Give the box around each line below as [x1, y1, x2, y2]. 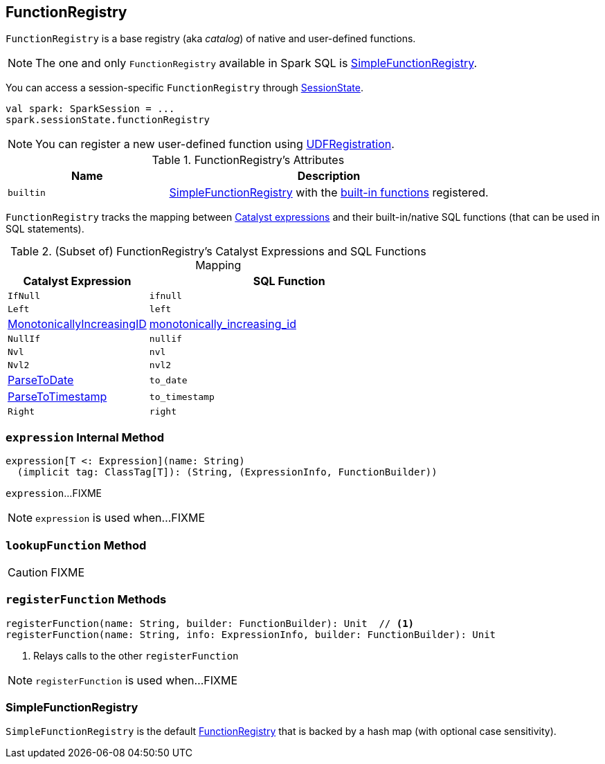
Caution [8, 565, 48, 579]
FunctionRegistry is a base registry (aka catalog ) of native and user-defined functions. [6, 33, 416, 45]
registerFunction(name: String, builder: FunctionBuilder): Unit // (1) [6, 617, 415, 629]
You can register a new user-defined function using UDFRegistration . [35, 137, 395, 152]
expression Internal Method [6, 430, 165, 444]
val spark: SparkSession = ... [6, 103, 175, 115]
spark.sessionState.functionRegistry [6, 114, 210, 126]
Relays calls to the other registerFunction [33, 649, 239, 662]
